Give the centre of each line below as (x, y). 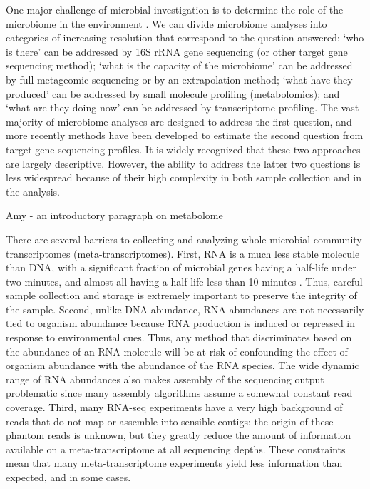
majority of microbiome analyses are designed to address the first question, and (179, 121)
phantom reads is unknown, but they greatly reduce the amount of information (179, 435)
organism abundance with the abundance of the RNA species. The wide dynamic (183, 365)
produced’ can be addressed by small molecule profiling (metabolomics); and (173, 93)
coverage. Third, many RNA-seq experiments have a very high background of (174, 407)
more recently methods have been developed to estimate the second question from (185, 135)
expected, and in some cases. (68, 477)
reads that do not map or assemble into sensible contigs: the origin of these (170, 421)
